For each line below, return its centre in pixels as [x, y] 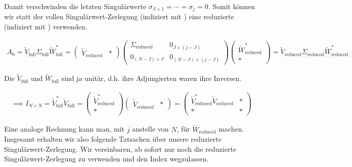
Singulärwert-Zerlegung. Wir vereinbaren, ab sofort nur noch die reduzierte [120, 149]
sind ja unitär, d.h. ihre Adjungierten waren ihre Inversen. [151, 78]
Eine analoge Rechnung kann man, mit [64, 129]
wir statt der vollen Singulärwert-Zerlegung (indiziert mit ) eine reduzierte [119, 16]
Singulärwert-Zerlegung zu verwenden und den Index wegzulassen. [106, 159]
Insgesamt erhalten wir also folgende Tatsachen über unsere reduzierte [113, 139]
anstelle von [150, 129]
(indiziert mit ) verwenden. [46, 27]
